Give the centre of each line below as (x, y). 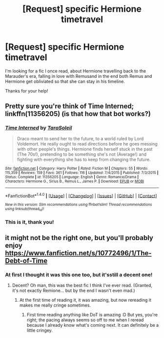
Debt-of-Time (26, 261)
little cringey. (40, 330)
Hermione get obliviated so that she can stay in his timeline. (65, 81)
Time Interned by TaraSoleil (39, 128)
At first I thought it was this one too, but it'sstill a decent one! (79, 274)
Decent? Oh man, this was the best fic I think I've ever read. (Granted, (82, 286)
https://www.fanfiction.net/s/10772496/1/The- (78, 253)
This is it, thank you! (30, 222)
